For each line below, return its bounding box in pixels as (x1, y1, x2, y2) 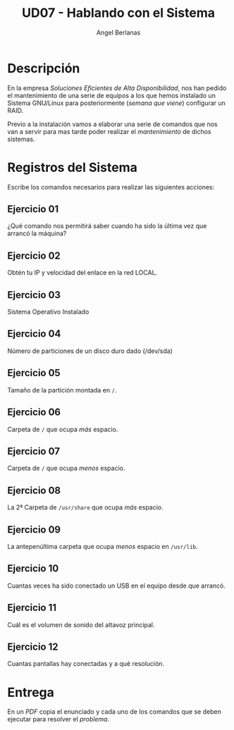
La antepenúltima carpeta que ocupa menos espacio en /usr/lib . (7, 542, 199, 550)
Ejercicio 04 (7, 328, 61, 340)
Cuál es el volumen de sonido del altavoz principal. (7, 620, 155, 629)
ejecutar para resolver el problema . (7, 715, 110, 724)
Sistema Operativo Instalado (7, 308, 90, 316)
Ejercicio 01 (7, 203, 59, 216)
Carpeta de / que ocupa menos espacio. (7, 464, 125, 473)
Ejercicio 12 (7, 641, 58, 652)
